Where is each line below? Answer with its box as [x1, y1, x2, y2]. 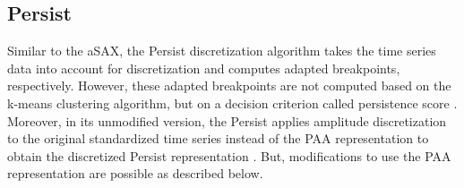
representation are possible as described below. [7, 164, 263, 183]
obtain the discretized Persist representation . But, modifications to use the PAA [7, 146, 451, 165]
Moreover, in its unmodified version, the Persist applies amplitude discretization [7, 111, 447, 130]
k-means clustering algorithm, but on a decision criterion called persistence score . [7, 93, 458, 112]
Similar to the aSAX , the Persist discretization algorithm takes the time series [7, 41, 436, 60]
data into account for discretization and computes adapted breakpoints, [7, 58, 400, 77]
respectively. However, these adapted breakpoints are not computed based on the [7, 76, 451, 95]
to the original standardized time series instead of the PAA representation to [7, 129, 429, 148]
